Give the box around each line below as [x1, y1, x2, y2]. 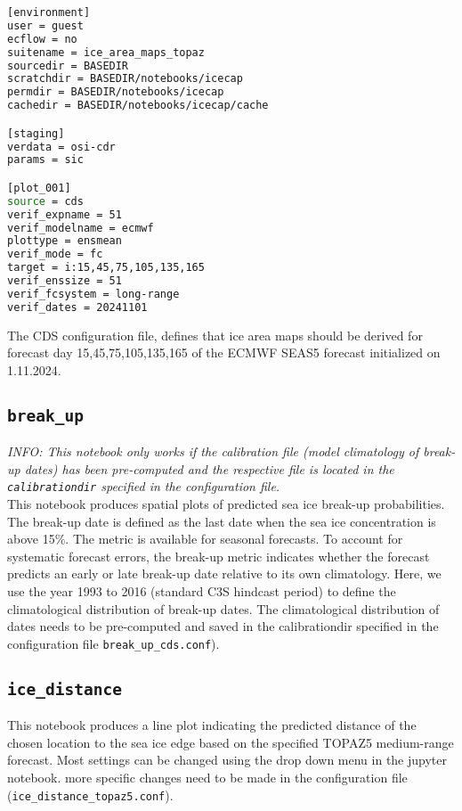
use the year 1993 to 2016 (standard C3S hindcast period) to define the [7, 582, 396, 601]
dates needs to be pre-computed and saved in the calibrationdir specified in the [7, 617, 439, 635]
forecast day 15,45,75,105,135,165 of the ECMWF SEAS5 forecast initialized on [7, 343, 441, 362]
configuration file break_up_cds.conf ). [7, 634, 220, 652]
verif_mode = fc [7, 248, 103, 261]
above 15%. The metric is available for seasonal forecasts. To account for [7, 529, 403, 548]
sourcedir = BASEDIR [7, 59, 129, 72]
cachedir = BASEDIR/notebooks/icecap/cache [7, 99, 269, 112]
